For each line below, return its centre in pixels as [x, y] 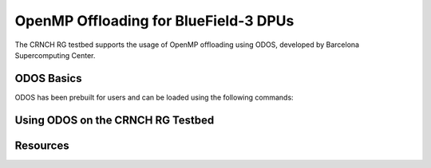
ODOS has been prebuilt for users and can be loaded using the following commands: [154, 97]
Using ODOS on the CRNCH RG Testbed [115, 120]
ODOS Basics [48, 78]
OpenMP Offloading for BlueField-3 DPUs [154, 21]
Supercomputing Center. [55, 55]
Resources [42, 145]
